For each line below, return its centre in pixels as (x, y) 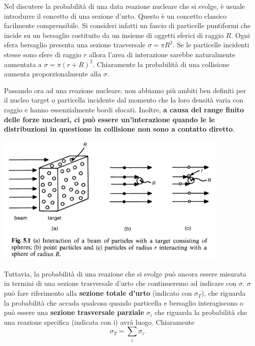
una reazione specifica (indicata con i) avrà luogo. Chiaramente (99, 322)
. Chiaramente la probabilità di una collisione (161, 64)
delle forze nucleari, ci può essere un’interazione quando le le (110, 119)
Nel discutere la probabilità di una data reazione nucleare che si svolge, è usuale (125, 6)
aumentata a (23, 64)
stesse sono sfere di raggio (43, 54)
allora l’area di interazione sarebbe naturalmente (162, 54)
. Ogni (240, 35)
